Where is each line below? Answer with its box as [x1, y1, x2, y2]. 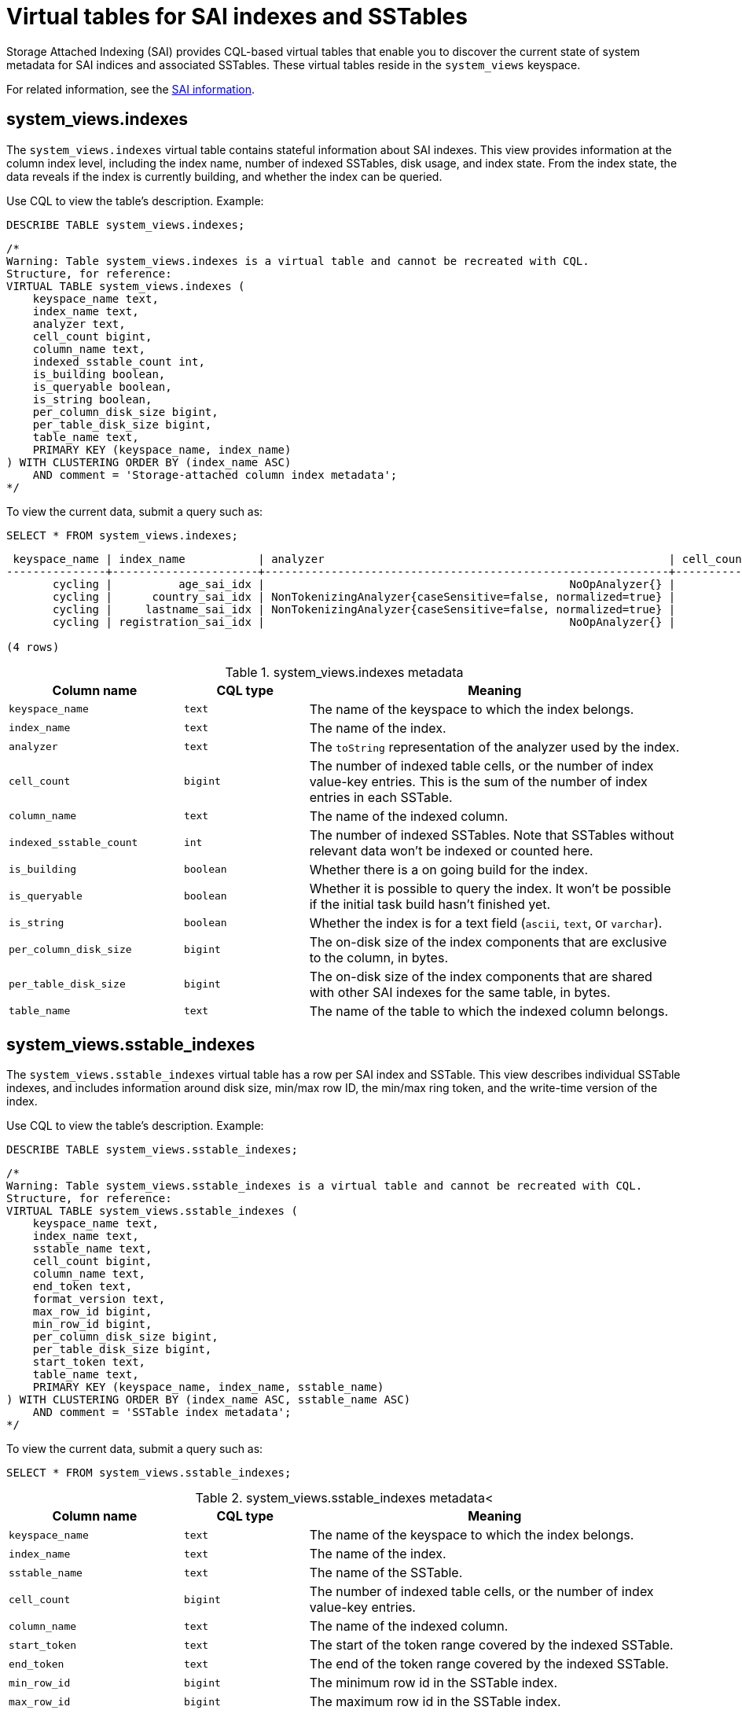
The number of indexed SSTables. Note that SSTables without [309, 826, 674, 843]
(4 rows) [6, 640, 60, 653]
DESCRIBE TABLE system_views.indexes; [6, 218, 245, 231]
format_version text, [32, 1293, 166, 1306]
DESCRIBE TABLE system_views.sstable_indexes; [6, 1143, 298, 1157]
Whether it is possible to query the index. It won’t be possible [309, 880, 671, 896]
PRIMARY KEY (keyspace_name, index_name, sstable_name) [32, 1381, 384, 1394]
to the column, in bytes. [309, 949, 448, 966]
